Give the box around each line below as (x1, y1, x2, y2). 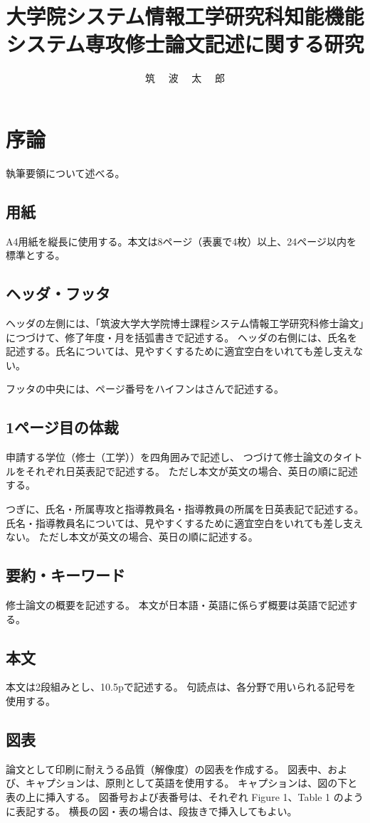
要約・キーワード (6, 564, 125, 586)
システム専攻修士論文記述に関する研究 (6, 29, 364, 58)
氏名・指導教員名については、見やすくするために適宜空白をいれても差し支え (6, 515, 364, 530)
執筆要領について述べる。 (6, 165, 125, 180)
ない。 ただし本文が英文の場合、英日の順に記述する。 (6, 529, 258, 544)
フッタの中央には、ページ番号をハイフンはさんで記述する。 (6, 381, 285, 396)
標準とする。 (6, 248, 65, 262)
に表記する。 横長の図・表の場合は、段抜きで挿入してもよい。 (6, 803, 297, 818)
